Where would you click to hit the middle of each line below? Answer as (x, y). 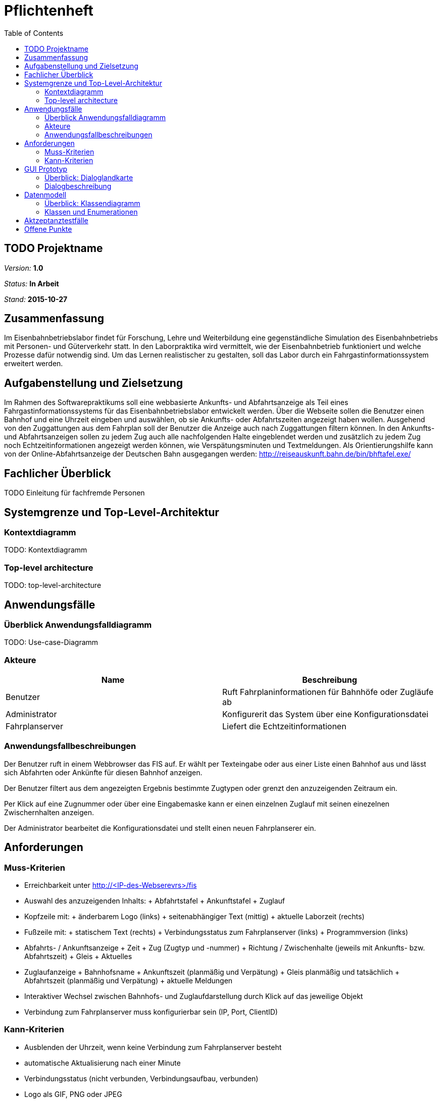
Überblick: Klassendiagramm (92, 203)
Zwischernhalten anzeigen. (49, 812)
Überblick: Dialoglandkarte (89, 177)
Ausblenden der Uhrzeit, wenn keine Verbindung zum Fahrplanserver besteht (153, 1047)
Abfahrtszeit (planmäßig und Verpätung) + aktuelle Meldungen (129, 981)
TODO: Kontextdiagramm (46, 550)
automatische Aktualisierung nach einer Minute (103, 1063)
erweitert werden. (34, 364)
